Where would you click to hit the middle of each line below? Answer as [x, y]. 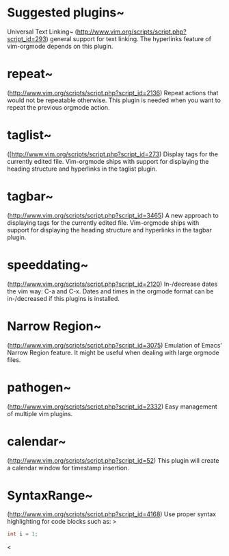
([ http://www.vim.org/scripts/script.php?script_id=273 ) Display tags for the [113, 154]
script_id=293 [27, 38]
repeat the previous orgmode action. [59, 107]
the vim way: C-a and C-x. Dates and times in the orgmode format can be [110, 291]
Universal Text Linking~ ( [42, 32]
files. [14, 360]
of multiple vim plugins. [40, 413]
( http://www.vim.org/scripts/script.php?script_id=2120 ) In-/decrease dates [112, 284]
